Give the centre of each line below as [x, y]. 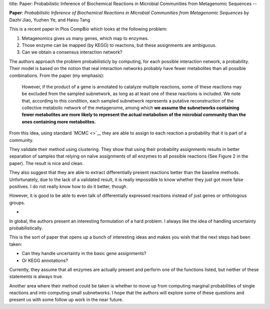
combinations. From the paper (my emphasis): [57, 75]
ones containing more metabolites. [59, 121]
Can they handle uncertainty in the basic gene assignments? [84, 253]
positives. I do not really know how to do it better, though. [68, 186]
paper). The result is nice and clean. [46, 163]
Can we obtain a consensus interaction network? [72, 52]
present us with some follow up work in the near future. [66, 299]
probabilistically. [26, 228]
